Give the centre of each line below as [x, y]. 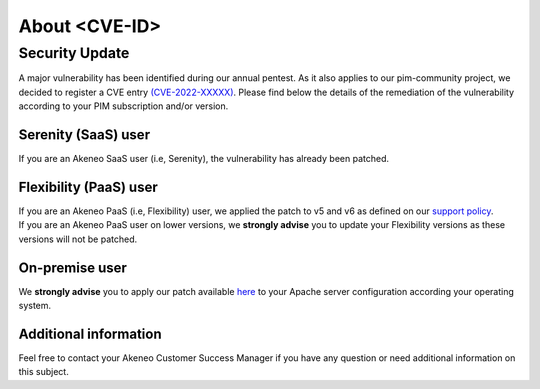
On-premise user [72, 267]
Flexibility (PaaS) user [88, 186]
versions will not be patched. [78, 239]
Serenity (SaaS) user [84, 134]
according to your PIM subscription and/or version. [123, 106]
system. [35, 306]
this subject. [43, 372]
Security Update [74, 53]
